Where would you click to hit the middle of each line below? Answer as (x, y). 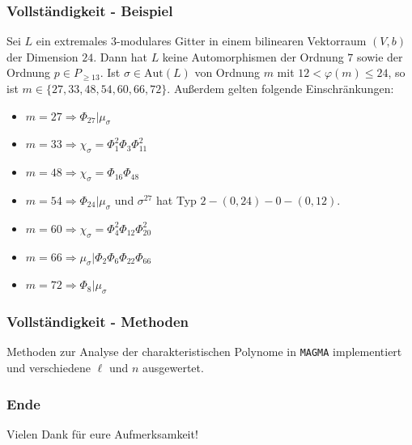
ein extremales (72, 41)
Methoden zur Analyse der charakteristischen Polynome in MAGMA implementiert (204, 352)
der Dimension (42, 56)
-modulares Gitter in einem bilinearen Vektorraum (242, 41)
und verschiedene (49, 368)
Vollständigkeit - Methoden (98, 322)
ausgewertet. (173, 368)
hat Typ (176, 199)
